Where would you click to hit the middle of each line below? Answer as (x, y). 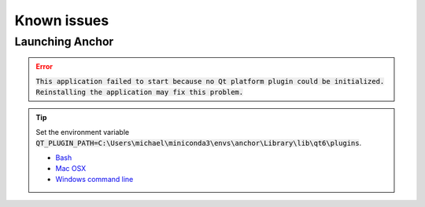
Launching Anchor (64, 42)
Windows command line (94, 180)
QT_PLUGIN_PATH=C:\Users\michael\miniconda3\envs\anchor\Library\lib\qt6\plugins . (199, 143)
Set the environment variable (83, 132)
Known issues (62, 20)
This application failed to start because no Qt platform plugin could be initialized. (210, 81)
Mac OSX (71, 168)
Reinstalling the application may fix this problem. (140, 92)
